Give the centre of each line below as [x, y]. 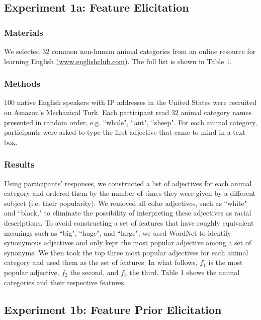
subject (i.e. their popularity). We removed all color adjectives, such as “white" [125, 203]
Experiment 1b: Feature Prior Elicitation [113, 309]
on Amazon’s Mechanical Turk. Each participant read [87, 112]
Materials [24, 32]
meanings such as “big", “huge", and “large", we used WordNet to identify [118, 232]
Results [19, 164]
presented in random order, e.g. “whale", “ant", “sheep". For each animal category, [131, 122]
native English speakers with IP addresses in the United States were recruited [137, 102]
